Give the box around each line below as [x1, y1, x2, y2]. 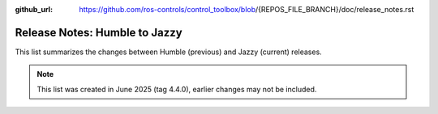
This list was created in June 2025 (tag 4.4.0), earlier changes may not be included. [36, 84, 317, 94]
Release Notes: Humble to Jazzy [15, 25, 182, 40]
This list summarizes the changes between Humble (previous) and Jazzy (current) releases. [15, 47, 322, 57]
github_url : [15, 5, 53, 14]
